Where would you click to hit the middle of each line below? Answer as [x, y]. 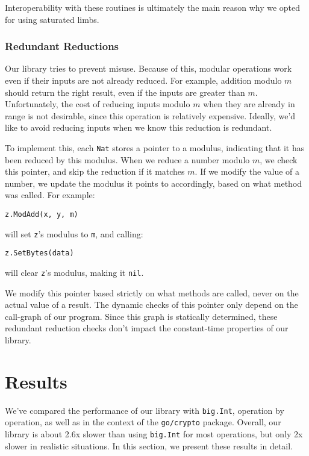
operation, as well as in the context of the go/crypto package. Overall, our [143, 422]
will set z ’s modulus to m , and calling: [74, 233]
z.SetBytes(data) [39, 253]
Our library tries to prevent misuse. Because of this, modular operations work [148, 68]
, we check [279, 159]
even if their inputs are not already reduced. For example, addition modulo [143, 80]
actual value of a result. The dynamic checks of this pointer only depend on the [151, 305]
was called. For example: [50, 195]
